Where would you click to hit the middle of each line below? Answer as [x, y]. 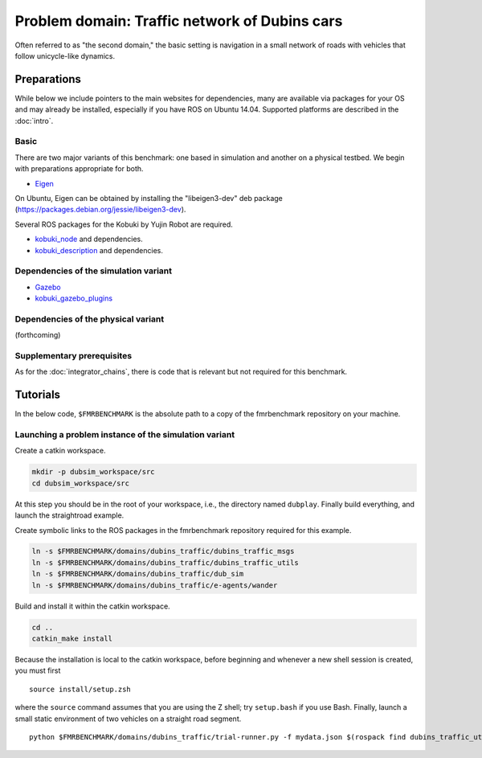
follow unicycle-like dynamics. [65, 55]
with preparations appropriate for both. [79, 169]
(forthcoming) [38, 335]
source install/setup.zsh [80, 689]
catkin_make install [72, 639]
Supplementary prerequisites [74, 355]
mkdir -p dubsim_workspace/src [94, 472]
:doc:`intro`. [34, 121]
